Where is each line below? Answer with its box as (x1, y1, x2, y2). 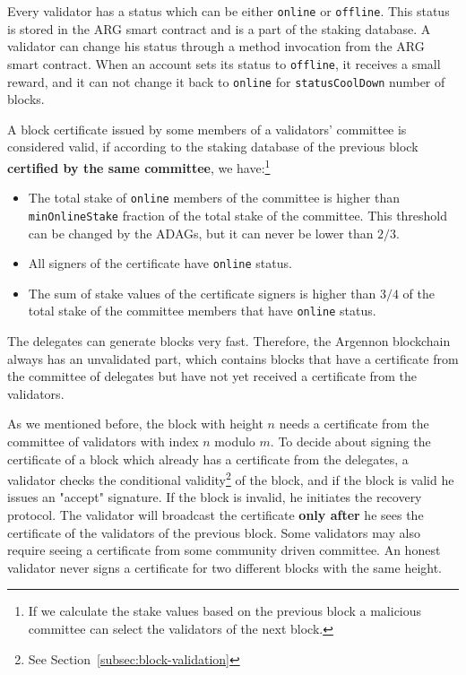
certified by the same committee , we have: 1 (7, 155, 271, 177)
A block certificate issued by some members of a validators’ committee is (7, 119, 407, 138)
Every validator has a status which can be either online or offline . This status (7, 2, 450, 20)
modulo (214, 431, 255, 450)
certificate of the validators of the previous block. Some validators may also (7, 523, 420, 541)
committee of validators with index (7, 431, 199, 450)
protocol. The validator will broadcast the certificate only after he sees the (7, 506, 424, 524)
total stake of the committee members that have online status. (28, 301, 376, 320)
